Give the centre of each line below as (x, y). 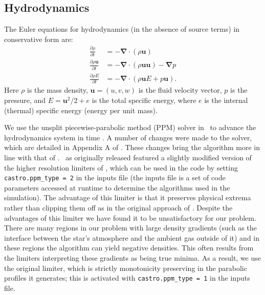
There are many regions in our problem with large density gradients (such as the (130, 228)
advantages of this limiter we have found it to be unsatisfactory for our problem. (130, 217)
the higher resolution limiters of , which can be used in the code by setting (121, 167)
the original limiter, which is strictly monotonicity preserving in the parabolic (126, 268)
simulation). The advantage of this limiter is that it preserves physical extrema (128, 197)
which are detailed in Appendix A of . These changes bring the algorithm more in (132, 147)
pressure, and (25, 100)
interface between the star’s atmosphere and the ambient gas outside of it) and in (132, 237)
